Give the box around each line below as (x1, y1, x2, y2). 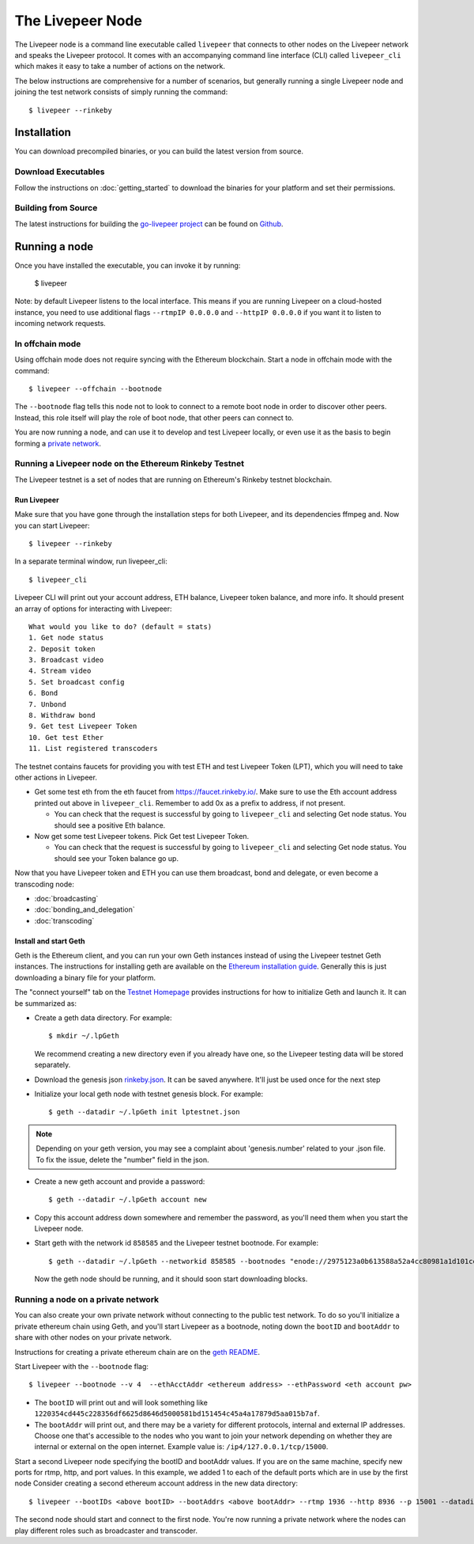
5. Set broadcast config (28, 677, 125, 686)
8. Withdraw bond (28, 711, 96, 720)
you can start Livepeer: (14, 521, 90, 530)
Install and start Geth (14, 936, 86, 946)
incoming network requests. (14, 319, 106, 328)
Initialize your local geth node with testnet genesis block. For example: (34, 1089, 264, 1098)
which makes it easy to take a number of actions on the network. (14, 62, 225, 71)
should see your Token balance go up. (54, 853, 179, 863)
